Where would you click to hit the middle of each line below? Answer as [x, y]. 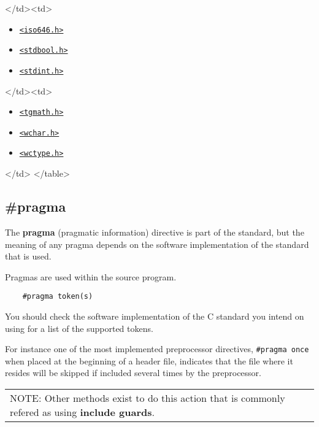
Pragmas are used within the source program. [91, 276]
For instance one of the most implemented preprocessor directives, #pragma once [157, 349]
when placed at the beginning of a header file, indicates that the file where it [149, 360]
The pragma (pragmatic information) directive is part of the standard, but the [155, 232]
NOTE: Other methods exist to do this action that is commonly [148, 398]
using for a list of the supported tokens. [79, 328]
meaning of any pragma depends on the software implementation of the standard [157, 244]
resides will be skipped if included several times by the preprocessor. [133, 373]
